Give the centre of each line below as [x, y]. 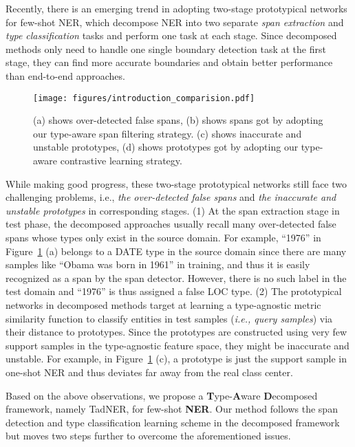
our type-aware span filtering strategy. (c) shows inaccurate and [168, 133]
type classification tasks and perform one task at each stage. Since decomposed [171, 35]
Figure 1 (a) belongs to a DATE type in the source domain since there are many [176, 251]
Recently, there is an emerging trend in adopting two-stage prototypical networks [176, 8]
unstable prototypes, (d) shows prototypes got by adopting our [166, 147]
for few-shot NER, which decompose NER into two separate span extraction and [175, 22]
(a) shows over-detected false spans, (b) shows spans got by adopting [178, 120]
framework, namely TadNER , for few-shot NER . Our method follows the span [172, 409]
